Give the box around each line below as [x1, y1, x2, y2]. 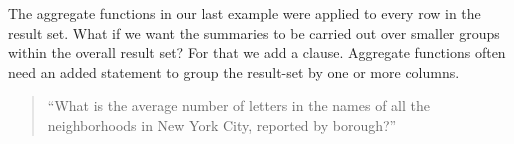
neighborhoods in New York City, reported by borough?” [47, 114, 397, 135]
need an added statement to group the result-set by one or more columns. [8, 61, 460, 82]
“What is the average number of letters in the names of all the [47, 95, 430, 116]
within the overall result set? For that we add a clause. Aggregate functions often [8, 42, 506, 63]
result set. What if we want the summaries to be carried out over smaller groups [8, 22, 500, 43]
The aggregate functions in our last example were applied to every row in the [8, 3, 481, 23]
